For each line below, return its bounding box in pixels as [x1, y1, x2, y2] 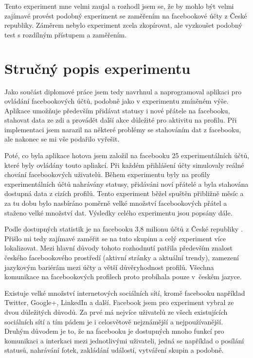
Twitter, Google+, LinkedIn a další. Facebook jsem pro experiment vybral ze [4, 297, 234, 307]
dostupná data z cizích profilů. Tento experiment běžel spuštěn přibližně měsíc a [4, 188, 244, 198]
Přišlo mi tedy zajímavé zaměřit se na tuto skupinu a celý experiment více [4, 233, 226, 243]
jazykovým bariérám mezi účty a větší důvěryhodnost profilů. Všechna [4, 262, 214, 272]
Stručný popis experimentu [4, 58, 191, 78]
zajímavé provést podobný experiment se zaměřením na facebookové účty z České [4, 10, 247, 20]
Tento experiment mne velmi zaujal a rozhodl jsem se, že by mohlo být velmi [4, 1, 234, 11]
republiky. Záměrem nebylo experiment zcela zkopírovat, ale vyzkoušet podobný [4, 20, 242, 30]
